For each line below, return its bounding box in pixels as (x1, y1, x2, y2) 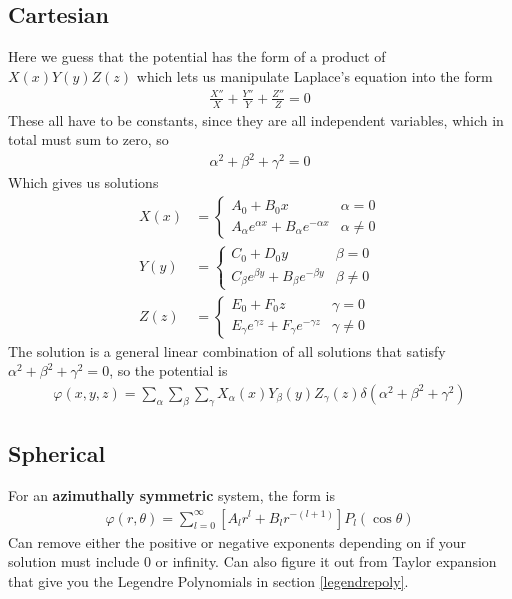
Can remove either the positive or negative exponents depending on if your (8, 531, 467, 552)
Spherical (8, 438, 106, 469)
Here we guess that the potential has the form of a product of (8, 46, 386, 67)
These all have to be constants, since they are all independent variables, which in (8, 109, 504, 130)
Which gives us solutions (8, 172, 159, 193)
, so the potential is (109, 360, 228, 381)
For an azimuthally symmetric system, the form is (8, 484, 335, 505)
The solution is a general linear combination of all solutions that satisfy (8, 340, 446, 361)
